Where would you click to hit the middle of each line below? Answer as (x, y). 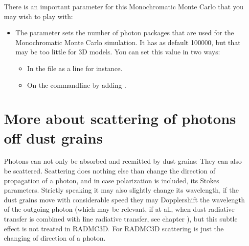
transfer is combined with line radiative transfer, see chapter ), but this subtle (121, 219)
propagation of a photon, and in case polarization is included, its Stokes (112, 180)
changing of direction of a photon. (55, 238)
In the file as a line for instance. (75, 68)
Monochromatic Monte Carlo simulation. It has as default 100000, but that (128, 42)
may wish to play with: (38, 16)
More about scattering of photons (120, 118)
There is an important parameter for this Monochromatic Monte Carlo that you (124, 6)
